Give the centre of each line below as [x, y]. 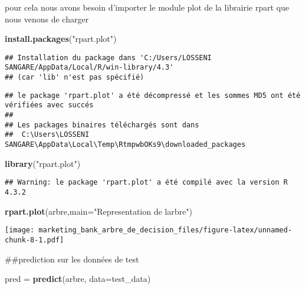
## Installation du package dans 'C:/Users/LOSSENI [108, 58]
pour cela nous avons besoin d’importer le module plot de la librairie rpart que [147, 7]
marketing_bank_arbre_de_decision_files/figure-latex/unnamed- [165, 230]
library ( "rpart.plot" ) [43, 163]
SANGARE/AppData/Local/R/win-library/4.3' [89, 68]
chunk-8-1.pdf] [35, 240]
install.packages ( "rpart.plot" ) [61, 39]
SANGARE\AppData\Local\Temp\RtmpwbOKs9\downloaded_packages [125, 145]
